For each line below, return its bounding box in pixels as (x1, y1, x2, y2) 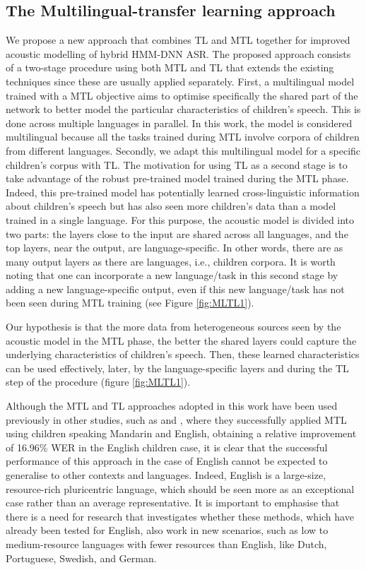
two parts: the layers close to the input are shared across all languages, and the (6, 226, 348, 241)
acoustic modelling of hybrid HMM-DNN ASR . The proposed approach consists (6, 46, 351, 61)
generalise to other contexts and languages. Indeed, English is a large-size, (6, 468, 326, 482)
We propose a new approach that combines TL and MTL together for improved (6, 32, 350, 47)
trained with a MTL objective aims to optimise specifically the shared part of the (6, 88, 358, 102)
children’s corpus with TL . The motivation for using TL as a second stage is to (6, 157, 348, 172)
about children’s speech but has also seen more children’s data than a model (6, 198, 336, 213)
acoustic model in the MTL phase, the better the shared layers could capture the (6, 333, 357, 348)
